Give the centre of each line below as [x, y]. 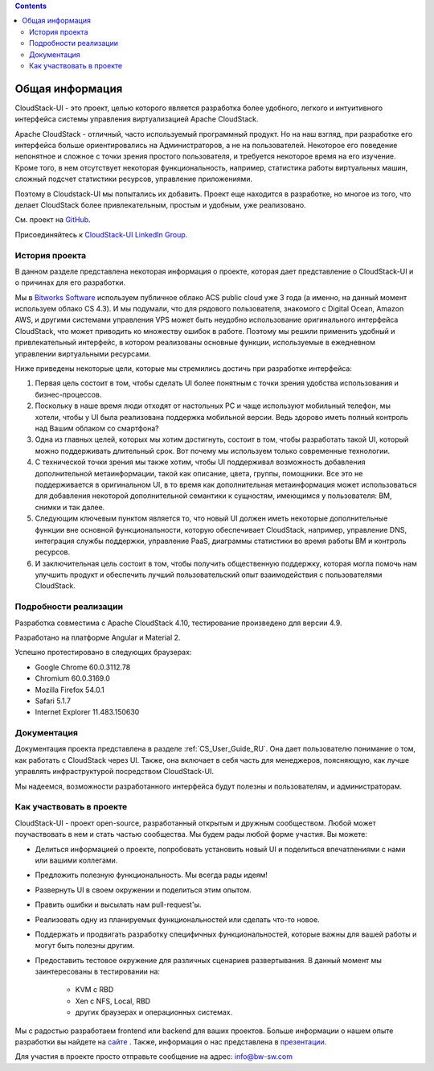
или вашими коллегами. [76, 860]
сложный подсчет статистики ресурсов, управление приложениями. [134, 179]
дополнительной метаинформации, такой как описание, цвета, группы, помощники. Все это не [199, 473]
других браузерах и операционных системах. [154, 1012]
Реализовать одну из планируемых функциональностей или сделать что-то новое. [178, 919]
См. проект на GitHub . [53, 220]
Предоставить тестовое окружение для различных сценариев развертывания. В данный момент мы [208, 960]
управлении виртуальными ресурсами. [83, 353]
